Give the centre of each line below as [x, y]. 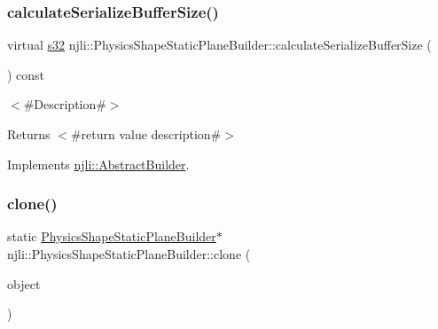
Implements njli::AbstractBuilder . [98, 164]
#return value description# [146, 134]
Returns [29, 134]
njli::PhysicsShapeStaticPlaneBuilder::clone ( [129, 254]
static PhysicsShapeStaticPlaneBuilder [112, 236]
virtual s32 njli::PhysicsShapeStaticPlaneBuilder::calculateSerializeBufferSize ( [219, 45]
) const [26, 74]
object [24, 283]
